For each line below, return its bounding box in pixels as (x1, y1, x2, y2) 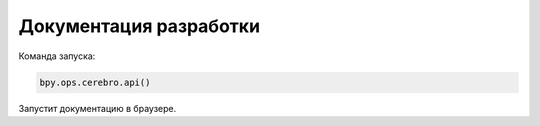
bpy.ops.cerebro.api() (39, 76, 151, 88)
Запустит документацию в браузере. (18, 102, 177, 114)
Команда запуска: (18, 50, 96, 62)
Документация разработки (18, 15, 260, 37)
